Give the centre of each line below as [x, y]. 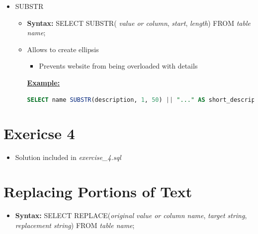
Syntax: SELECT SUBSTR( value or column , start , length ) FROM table [139, 23]
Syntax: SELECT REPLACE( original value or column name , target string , [131, 215]
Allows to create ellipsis [63, 49]
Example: [43, 82]
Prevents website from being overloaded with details [118, 66]
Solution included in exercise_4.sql [68, 157]
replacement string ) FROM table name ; [75, 225]
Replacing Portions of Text [98, 192]
